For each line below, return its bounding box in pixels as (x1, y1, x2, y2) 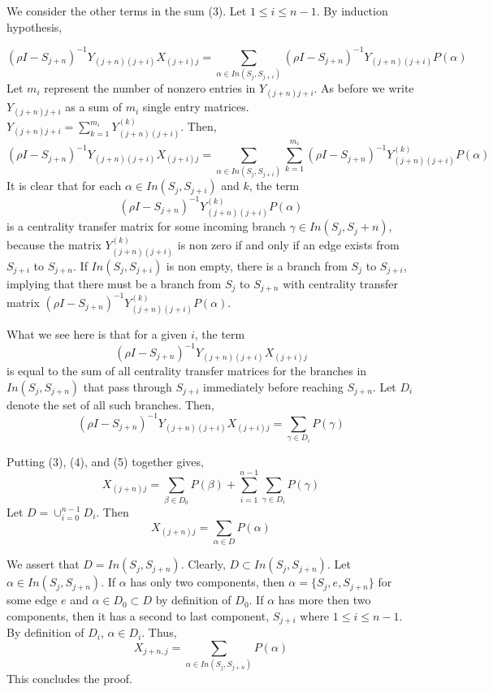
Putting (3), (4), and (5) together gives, (6, 452, 204, 469)
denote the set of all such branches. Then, (6, 396, 214, 413)
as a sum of (65, 98, 122, 115)
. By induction (316, 2, 388, 19)
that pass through (83, 378, 172, 395)
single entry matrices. (142, 98, 249, 115)
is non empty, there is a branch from (166, 257, 348, 274)
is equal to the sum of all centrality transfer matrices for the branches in (6, 362, 367, 379)
